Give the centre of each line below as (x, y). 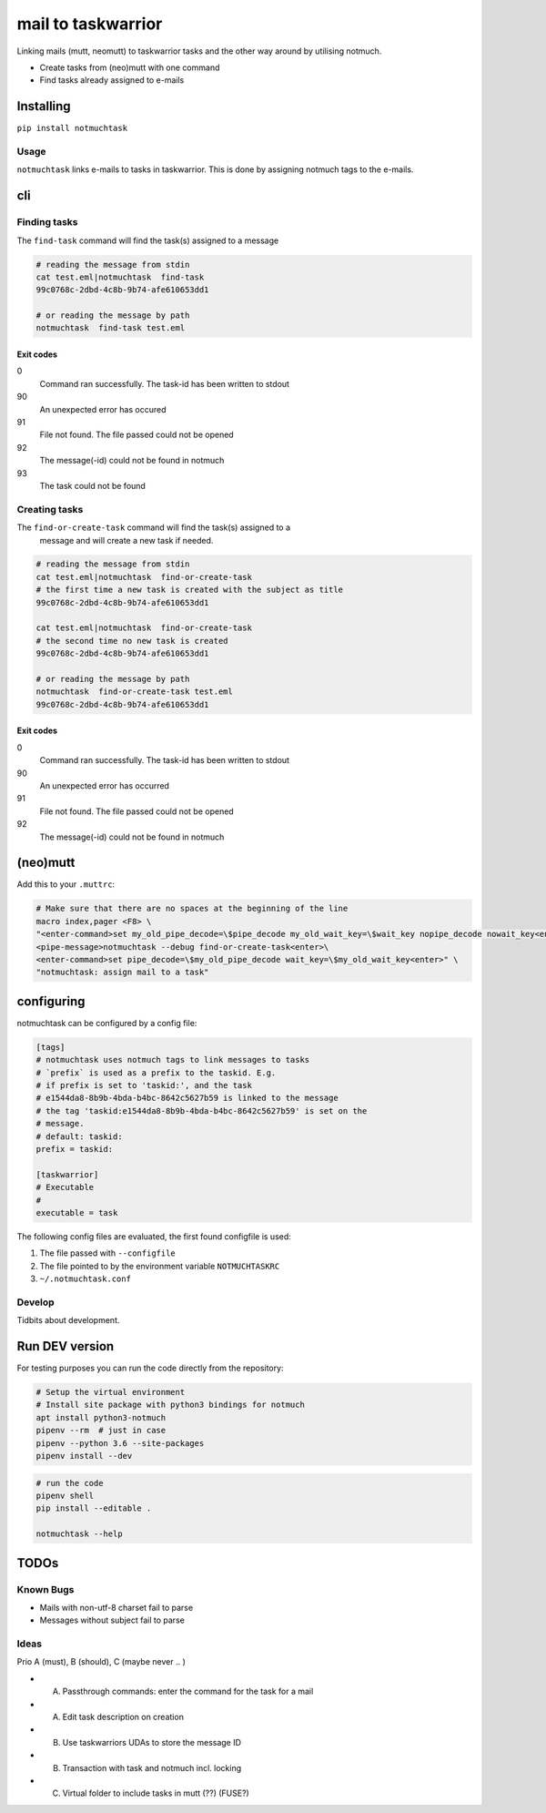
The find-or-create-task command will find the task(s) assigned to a (154, 527)
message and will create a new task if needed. (126, 540)
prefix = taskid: (75, 1149)
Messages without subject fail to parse (112, 1620)
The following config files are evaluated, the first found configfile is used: (154, 1236)
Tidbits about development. (68, 1320)
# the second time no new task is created (132, 641)
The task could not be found (92, 485)
